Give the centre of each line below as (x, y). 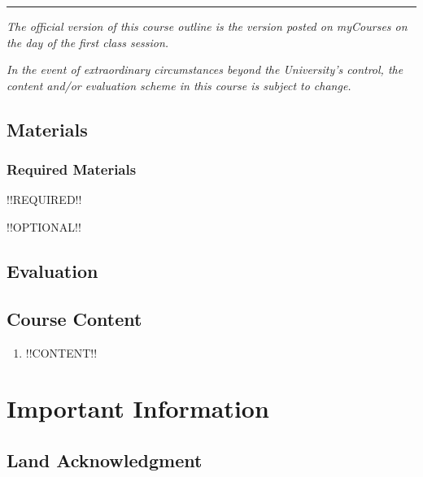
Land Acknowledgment (105, 460)
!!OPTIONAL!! (44, 226)
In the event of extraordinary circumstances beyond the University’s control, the (205, 69)
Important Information (138, 408)
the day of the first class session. (88, 42)
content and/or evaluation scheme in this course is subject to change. (179, 85)
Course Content (74, 318)
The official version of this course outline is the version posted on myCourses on (207, 26)
